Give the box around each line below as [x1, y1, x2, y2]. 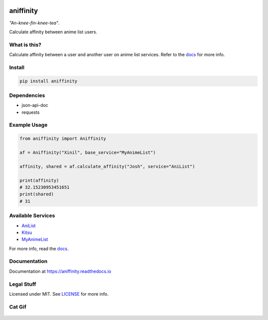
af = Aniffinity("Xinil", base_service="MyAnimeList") [19, 150, 156, 156]
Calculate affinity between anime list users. [9, 29, 98, 35]
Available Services [9, 212, 56, 219]
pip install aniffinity [19, 78, 78, 84]
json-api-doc [21, 102, 49, 108]
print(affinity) [19, 177, 60, 183]
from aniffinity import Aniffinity [19, 136, 106, 142]
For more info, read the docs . [9, 245, 69, 251]
